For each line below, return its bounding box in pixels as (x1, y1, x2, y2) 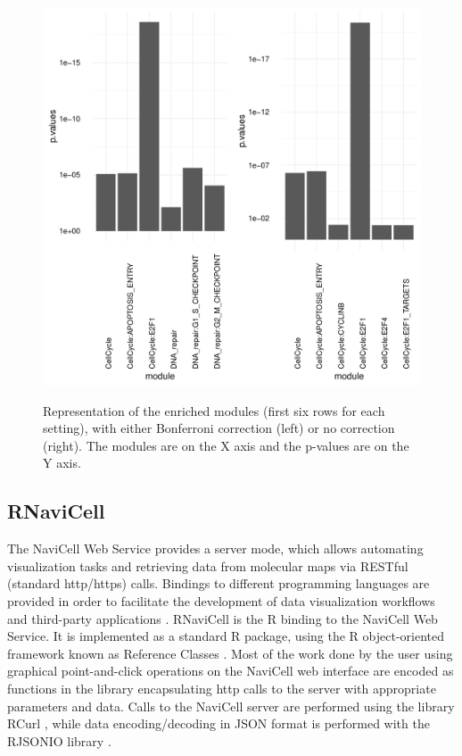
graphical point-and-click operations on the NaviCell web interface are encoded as (7, 661, 454, 680)
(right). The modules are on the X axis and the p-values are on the (43, 436, 409, 454)
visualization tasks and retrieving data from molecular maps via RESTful (7, 556, 408, 575)
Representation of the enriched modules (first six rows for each (43, 401, 385, 420)
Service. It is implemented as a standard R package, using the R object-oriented (7, 627, 444, 645)
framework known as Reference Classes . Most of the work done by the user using (7, 644, 453, 662)
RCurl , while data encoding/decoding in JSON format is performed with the (7, 714, 430, 733)
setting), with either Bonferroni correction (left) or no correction (43, 419, 395, 437)
